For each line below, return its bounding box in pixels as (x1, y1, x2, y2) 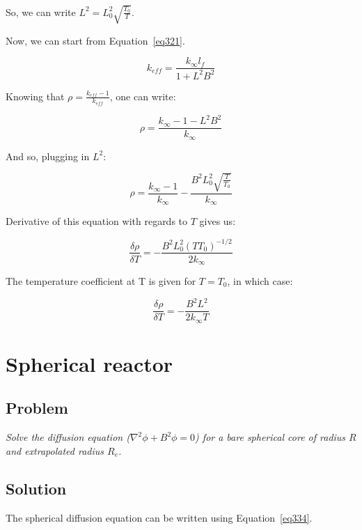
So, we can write (6, 4, 76, 19)
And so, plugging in (6, 148, 90, 163)
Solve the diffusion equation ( (6, 430, 130, 444)
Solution (6, 477, 67, 499)
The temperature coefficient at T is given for (6, 274, 196, 288)
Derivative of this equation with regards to (6, 214, 188, 228)
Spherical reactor (6, 349, 173, 377)
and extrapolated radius (6, 443, 104, 458)
